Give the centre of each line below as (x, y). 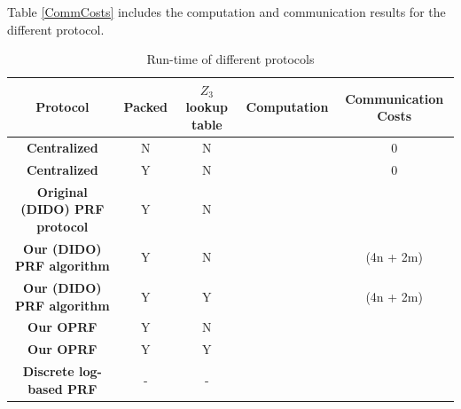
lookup (207, 107)
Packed (146, 107)
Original (62, 191)
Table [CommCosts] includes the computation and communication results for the (227, 12)
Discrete (48, 371)
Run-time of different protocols (230, 59)
